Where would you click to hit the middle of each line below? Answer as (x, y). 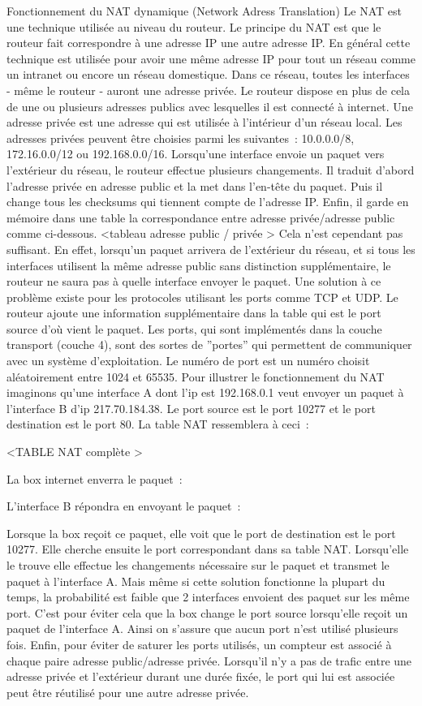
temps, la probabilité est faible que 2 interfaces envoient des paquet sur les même (208, 597)
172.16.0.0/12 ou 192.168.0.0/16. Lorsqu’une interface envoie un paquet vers (196, 154)
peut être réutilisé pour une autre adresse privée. (128, 692)
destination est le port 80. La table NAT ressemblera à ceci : (158, 424)
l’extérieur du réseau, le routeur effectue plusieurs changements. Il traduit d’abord (211, 169)
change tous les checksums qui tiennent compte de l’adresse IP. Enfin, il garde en (208, 202)
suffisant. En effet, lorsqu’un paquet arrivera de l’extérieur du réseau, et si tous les (211, 249)
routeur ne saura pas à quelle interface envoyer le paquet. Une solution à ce (194, 281)
